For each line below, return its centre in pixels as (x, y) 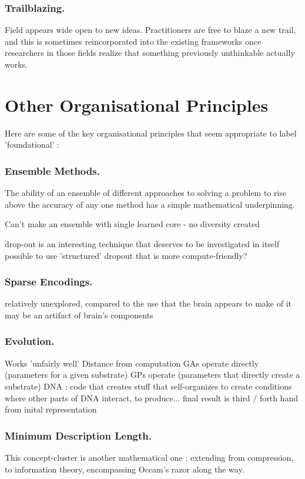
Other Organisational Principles (137, 104)
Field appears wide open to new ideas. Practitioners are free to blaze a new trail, (150, 30)
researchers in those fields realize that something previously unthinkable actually (150, 53)
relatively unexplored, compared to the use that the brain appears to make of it (148, 303)
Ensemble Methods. (52, 170)
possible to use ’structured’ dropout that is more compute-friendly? (126, 255)
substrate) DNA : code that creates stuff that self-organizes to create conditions (148, 386)
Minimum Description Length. (78, 435)
